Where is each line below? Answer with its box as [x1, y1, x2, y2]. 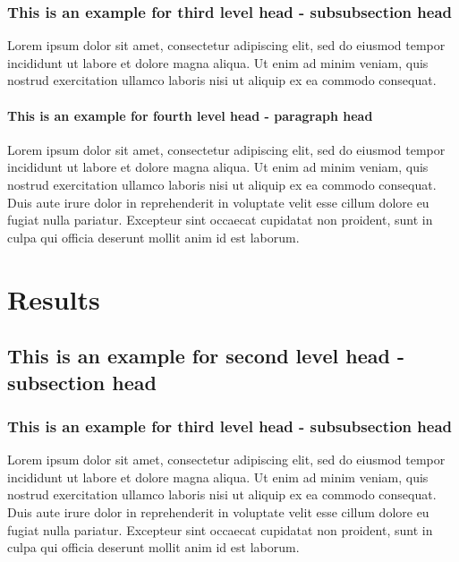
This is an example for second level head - [7, 342, 404, 370]
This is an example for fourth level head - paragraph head [7, 106, 373, 124]
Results [7, 280, 100, 317]
